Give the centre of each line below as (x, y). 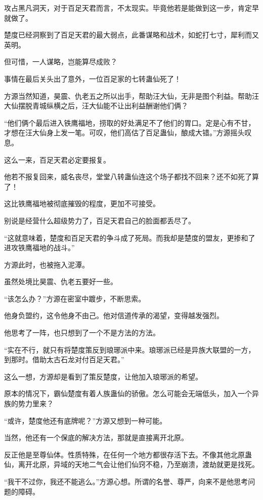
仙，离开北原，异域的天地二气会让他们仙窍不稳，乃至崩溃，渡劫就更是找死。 (131, 464)
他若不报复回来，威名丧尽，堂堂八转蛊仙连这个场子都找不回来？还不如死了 (128, 177)
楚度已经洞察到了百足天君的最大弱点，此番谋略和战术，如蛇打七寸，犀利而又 (131, 35)
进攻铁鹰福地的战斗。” (39, 247)
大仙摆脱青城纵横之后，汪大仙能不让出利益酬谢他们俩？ (96, 106)
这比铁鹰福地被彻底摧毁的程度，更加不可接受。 (82, 203)
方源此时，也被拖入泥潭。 (47, 264)
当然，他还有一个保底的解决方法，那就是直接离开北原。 (96, 437)
